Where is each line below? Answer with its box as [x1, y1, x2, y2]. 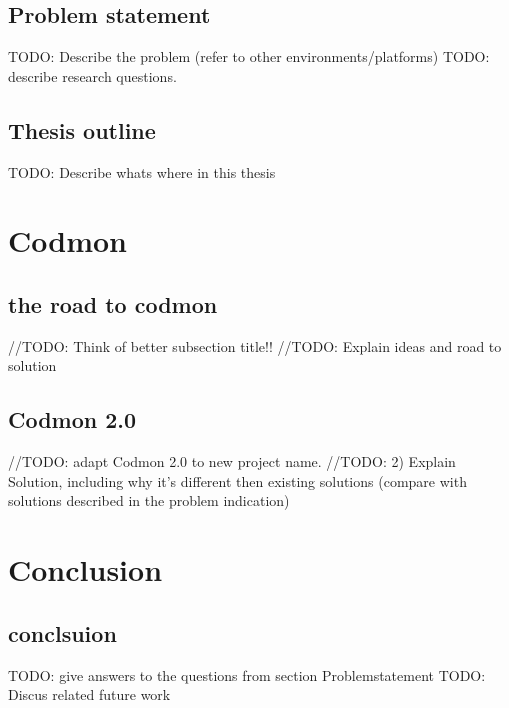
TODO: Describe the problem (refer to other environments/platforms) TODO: [8, 46, 490, 67]
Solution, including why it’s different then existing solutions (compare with [8, 470, 467, 491]
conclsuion [8, 617, 117, 648]
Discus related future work [8, 684, 171, 705]
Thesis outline [8, 114, 156, 145]
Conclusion [8, 549, 163, 590]
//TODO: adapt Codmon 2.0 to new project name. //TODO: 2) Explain [8, 451, 456, 472]
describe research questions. [8, 65, 177, 86]
